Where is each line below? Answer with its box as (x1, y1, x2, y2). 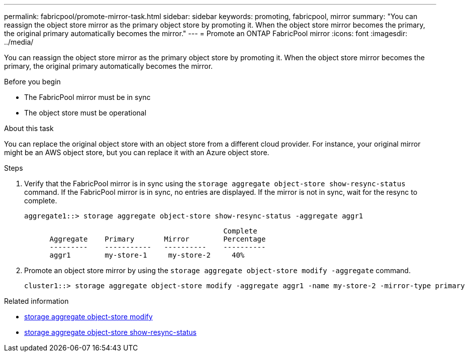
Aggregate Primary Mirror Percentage (49, 235, 266, 243)
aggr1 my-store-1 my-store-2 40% (49, 251, 245, 259)
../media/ (4, 38, 34, 46)
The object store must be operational (24, 108, 147, 117)
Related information (4, 297, 69, 305)
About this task (4, 124, 54, 133)
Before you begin (4, 77, 61, 86)
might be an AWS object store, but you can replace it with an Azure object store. (4, 148, 269, 157)
